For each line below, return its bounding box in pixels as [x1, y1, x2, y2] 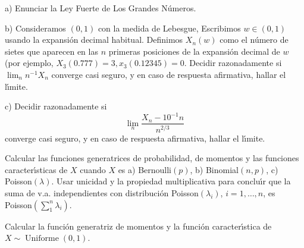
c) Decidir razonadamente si [5, 100, 107, 112]
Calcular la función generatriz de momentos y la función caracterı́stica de [5, 219, 272, 232]
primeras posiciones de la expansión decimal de [108, 45, 280, 57]
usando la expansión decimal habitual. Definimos [5, 33, 183, 46]
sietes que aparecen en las [5, 45, 98, 57]
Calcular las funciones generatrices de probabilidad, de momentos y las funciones [5, 152, 299, 164]
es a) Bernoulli [118, 163, 171, 175]
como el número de [220, 33, 289, 46]
